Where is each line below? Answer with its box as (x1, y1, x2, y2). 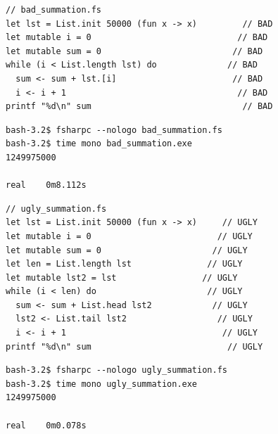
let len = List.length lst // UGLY (6, 259, 243, 269)
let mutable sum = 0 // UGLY (6, 245, 248, 255)
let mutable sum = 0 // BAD (6, 46, 263, 56)
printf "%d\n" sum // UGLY (6, 341, 263, 352)
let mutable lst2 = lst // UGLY (6, 272, 238, 283)
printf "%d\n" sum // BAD (6, 101, 273, 112)
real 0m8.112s (6, 180, 87, 191)
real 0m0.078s (6, 420, 87, 430)
